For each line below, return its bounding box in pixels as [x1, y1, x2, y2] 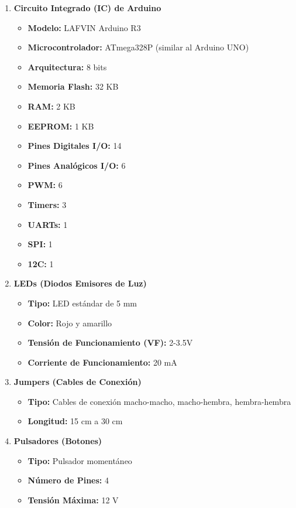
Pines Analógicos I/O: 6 [27, 159, 126, 171]
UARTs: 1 [27, 218, 68, 230]
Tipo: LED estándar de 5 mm [27, 296, 137, 309]
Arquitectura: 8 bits [27, 60, 107, 73]
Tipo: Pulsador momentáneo [27, 454, 132, 466]
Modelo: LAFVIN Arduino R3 [27, 21, 141, 33]
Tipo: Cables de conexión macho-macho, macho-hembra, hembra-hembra [27, 395, 291, 407]
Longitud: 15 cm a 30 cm [27, 415, 123, 427]
